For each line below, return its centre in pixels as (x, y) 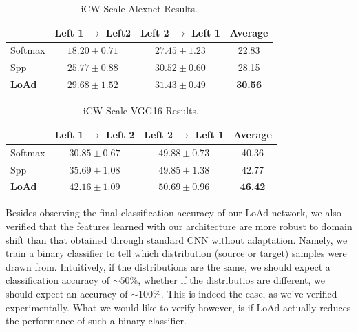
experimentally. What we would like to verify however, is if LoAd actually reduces (178, 307)
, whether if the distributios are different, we (232, 280)
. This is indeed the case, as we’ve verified (249, 293)
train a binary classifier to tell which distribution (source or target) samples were (176, 253)
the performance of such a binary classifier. (96, 321)
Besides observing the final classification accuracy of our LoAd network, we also (173, 212)
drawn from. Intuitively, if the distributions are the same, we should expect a (168, 266)
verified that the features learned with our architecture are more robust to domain (179, 226)
